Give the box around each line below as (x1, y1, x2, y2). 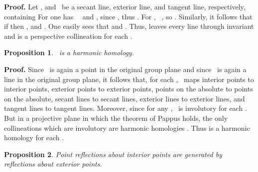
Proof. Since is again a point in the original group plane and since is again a (4, 64, 247, 74)
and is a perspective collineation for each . (4, 30, 132, 41)
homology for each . (4, 132, 64, 143)
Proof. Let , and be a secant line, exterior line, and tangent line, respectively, (4, 1, 246, 11)
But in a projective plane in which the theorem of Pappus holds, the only (4, 112, 228, 123)
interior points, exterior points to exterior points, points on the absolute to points (4, 84, 253, 94)
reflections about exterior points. (4, 159, 102, 169)
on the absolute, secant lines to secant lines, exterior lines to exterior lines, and (4, 93, 245, 103)
